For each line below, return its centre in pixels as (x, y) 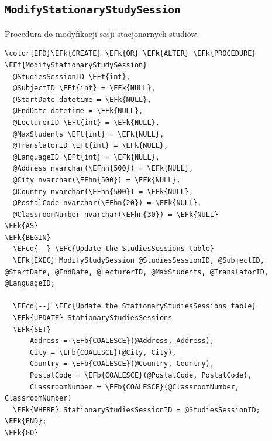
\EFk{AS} (22, 226)
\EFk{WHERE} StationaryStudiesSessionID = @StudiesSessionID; (137, 410)
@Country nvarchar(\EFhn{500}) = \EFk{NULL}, (103, 191)
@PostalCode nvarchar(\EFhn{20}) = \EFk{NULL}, (107, 203)
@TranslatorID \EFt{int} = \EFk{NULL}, (91, 146)
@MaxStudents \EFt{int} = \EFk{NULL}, (89, 134)
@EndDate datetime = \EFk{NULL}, (78, 111)
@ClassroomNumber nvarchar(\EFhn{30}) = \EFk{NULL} (116, 214)
